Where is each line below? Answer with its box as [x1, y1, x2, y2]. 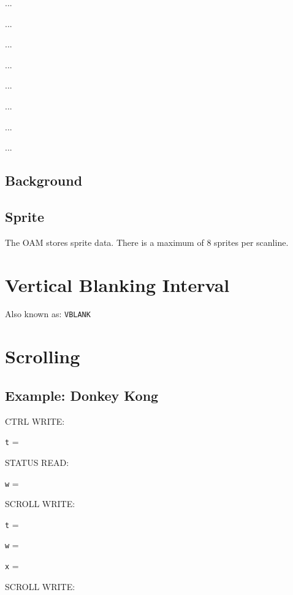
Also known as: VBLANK [5, 307, 91, 320]
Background [5, 171, 83, 190]
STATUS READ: [5, 455, 69, 468]
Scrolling [5, 344, 80, 369]
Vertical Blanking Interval [5, 272, 230, 297]
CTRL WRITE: [5, 414, 65, 427]
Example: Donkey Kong [5, 385, 159, 404]
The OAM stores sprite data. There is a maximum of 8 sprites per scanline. [5, 235, 289, 248]
